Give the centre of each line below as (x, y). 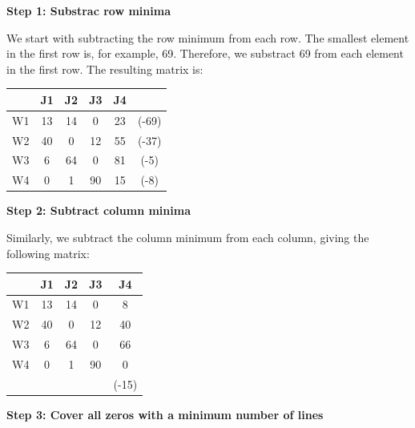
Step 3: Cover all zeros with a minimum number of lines (165, 414)
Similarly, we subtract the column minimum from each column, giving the (188, 237)
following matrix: (48, 253)
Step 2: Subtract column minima (99, 210)
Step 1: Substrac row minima (89, 10)
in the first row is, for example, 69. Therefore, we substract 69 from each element (205, 53)
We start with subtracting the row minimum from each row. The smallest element (208, 37)
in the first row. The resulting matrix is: (105, 69)
